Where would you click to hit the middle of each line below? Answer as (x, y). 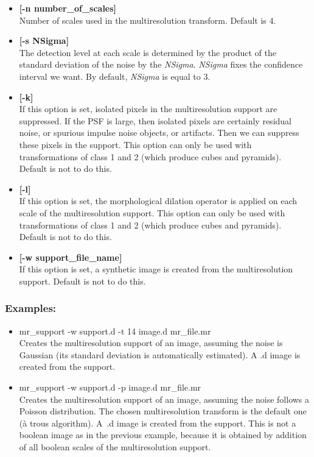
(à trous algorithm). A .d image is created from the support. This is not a (158, 423)
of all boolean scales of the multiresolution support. (115, 447)
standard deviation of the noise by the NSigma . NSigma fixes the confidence (161, 64)
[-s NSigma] (44, 41)
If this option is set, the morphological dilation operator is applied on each (158, 201)
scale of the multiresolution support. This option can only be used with (152, 212)
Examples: (31, 308)
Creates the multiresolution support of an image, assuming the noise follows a (164, 399)
